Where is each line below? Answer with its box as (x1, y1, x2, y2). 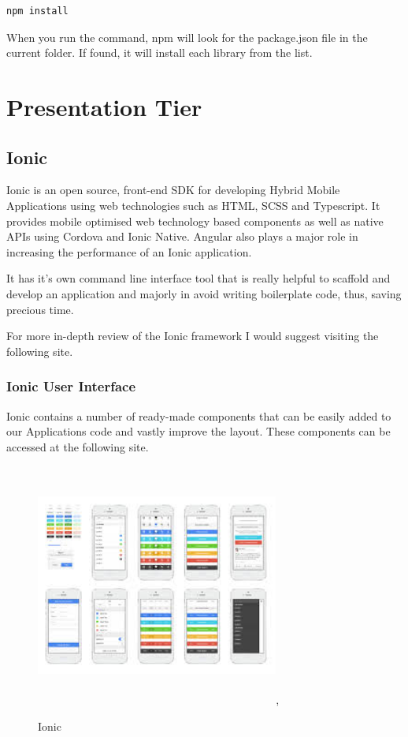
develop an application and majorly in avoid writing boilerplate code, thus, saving (6, 285, 402, 301)
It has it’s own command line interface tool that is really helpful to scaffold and (6, 270, 391, 286)
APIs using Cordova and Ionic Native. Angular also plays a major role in (6, 228, 358, 245)
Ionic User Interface (6, 376, 136, 396)
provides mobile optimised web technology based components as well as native (6, 212, 384, 229)
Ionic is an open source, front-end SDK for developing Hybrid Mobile (6, 181, 340, 198)
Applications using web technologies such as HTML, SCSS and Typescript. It (6, 196, 380, 213)
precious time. (6, 301, 74, 317)
